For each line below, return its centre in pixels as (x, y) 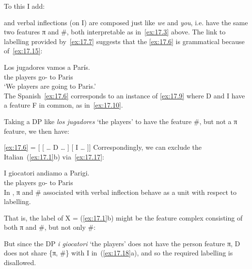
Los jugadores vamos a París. (47, 67)
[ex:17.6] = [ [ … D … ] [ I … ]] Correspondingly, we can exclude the (103, 147)
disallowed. (20, 262)
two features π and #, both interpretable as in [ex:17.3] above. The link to (115, 32)
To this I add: (24, 6)
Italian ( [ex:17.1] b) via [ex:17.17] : (54, 156)
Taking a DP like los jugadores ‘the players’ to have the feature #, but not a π (121, 121)
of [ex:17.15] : (23, 51)
